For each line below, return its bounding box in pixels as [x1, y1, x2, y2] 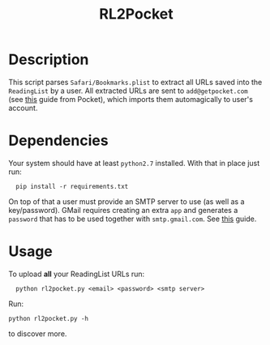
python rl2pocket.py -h [8, 314, 89, 322]
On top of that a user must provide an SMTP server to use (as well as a [8, 196, 245, 207]
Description [8, 50, 89, 69]
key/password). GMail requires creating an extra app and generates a [8, 205, 238, 215]
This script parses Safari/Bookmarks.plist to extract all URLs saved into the [8, 77, 263, 87]
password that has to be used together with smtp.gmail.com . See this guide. [8, 214, 257, 224]
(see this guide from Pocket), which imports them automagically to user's [8, 94, 254, 104]
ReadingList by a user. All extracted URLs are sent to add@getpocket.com [8, 86, 249, 96]
